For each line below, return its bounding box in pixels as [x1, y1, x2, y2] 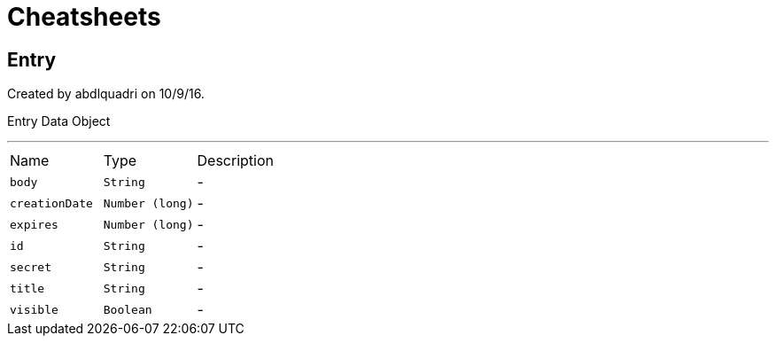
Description [197, 152, 274, 170]
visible [10, 302, 58, 316]
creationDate [10, 196, 93, 210]
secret [10, 260, 51, 274]
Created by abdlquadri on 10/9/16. [7, 86, 205, 102]
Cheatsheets [7, 2, 161, 32]
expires [10, 217, 58, 231]
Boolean [103, 302, 152, 316]
